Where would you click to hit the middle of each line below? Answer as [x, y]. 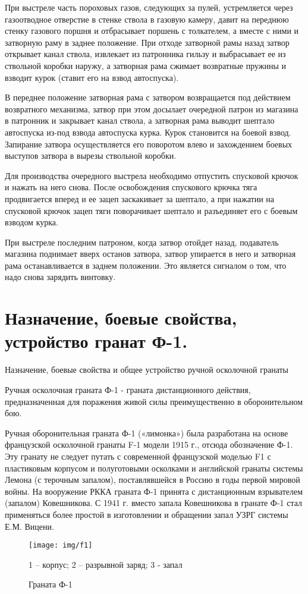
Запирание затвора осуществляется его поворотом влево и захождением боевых [149, 144]
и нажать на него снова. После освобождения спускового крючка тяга [131, 187]
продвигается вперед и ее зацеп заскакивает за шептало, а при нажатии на [140, 198]
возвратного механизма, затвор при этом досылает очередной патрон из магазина [152, 109]
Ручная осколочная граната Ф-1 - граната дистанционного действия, [128, 389]
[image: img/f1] [61, 546]
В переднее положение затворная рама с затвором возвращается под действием [148, 97]
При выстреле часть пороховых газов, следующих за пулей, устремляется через [149, 7]
